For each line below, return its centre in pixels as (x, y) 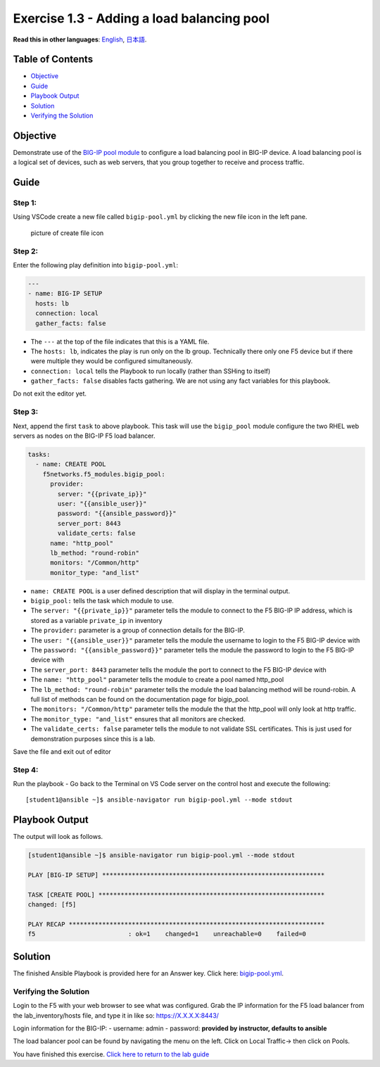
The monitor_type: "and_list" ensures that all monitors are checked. (138, 719)
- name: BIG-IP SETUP (65, 293)
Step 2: (26, 251)
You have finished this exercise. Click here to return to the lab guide (111, 1054)
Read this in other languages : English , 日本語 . (80, 39)
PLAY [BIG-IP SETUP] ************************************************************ (176, 875)
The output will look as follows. (58, 837)
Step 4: (26, 769)
